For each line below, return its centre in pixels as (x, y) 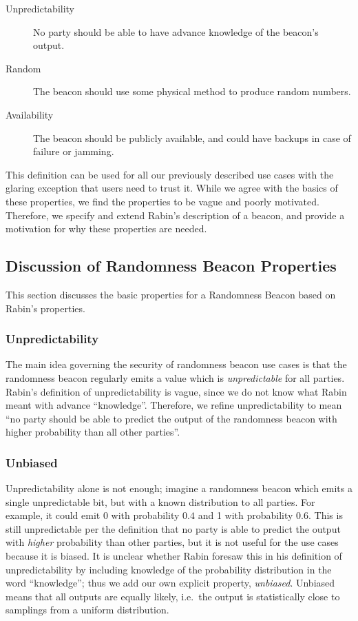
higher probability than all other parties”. (93, 432)
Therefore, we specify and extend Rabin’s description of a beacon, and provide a (175, 215)
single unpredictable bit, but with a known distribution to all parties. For (160, 501)
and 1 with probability (245, 515)
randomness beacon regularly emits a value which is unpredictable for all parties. (175, 377)
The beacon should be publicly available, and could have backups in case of (192, 138)
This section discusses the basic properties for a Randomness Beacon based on (171, 294)
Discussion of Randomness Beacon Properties (171, 266)
